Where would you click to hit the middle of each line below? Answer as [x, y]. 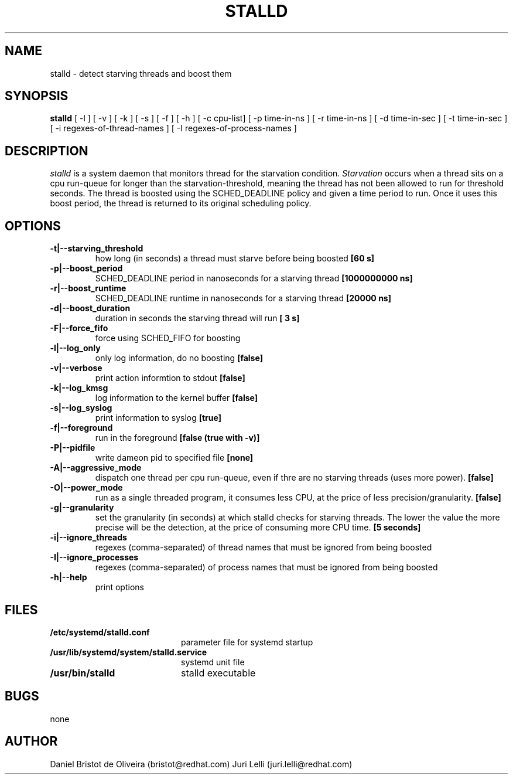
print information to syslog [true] [158, 418]
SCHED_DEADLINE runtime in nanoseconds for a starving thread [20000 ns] [243, 298]
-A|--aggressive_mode [96, 468]
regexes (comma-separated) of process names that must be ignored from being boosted [266, 567]
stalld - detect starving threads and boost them [141, 73]
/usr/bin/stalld [83, 673]
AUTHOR [31, 741]
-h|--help [69, 577]
